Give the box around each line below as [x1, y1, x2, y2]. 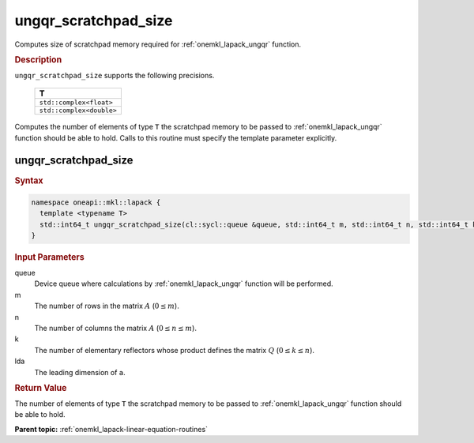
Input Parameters [14, 252, 85, 263]
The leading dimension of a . [34, 367, 126, 377]
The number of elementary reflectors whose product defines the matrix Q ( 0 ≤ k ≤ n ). [34, 345, 315, 355]
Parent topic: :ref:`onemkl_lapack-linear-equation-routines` [14, 424, 209, 434]
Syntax [14, 175, 43, 186]
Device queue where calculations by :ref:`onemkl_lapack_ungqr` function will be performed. [34, 279, 333, 288]
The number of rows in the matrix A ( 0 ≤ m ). [34, 301, 179, 311]
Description [14, 54, 62, 65]
